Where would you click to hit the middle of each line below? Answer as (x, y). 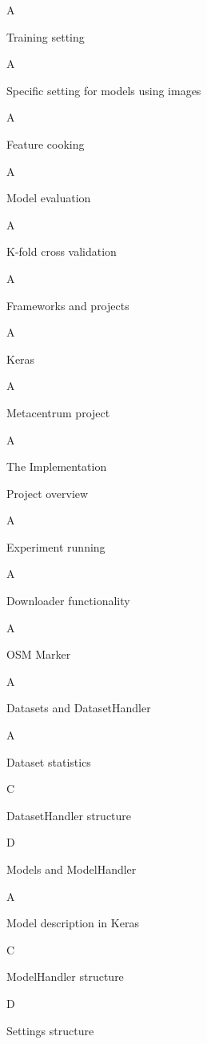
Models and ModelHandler (72, 869)
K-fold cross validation (62, 251)
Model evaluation (49, 198)
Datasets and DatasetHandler (79, 708)
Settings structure (50, 1030)
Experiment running (56, 546)
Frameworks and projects (68, 305)
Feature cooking (46, 143)
